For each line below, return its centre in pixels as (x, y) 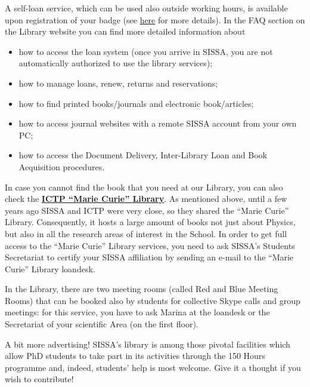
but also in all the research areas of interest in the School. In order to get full (146, 233)
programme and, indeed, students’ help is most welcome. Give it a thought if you (153, 367)
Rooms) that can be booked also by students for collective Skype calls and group (153, 300)
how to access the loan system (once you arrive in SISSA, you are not (146, 51)
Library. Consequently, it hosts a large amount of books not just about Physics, (150, 222)
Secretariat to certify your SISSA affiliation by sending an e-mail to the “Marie (149, 257)
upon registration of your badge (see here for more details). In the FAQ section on (155, 19)
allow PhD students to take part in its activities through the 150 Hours (135, 356)
